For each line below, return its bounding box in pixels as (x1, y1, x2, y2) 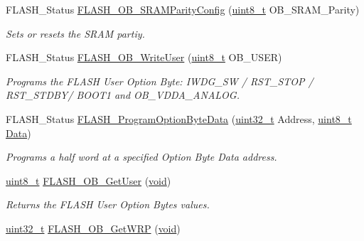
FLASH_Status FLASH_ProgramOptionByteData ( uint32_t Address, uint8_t (6, 111, 352, 126)
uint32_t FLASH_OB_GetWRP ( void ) (6, 220, 181, 235)
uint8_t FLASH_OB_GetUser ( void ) (6, 173, 171, 188)
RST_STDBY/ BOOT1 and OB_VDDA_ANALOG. (6, 87, 240, 102)
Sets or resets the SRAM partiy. (6, 26, 145, 41)
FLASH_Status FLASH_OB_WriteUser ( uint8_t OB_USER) (6, 50, 282, 65)
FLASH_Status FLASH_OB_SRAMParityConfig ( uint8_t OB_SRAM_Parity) (6, 2, 360, 16)
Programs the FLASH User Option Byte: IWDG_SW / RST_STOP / (6, 73, 314, 88)
